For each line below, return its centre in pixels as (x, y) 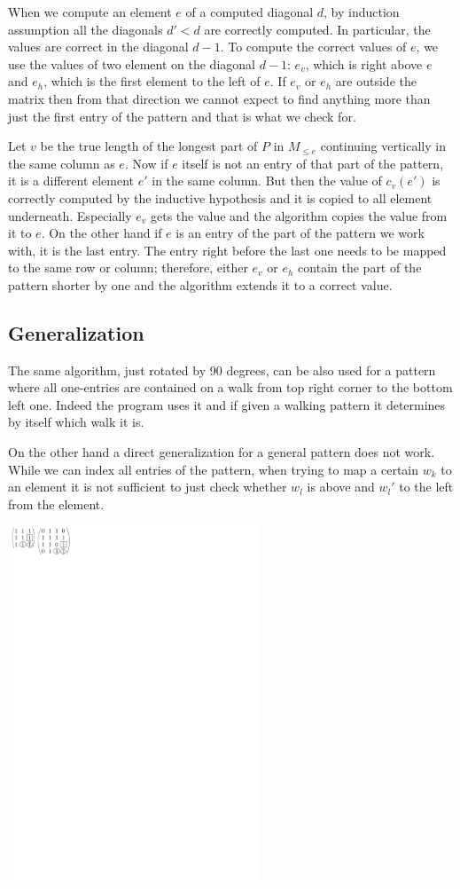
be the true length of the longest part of (149, 146)
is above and (341, 487)
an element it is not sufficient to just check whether (148, 487)
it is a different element (71, 181)
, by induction (362, 12)
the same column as (62, 163)
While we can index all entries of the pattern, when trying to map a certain (214, 469)
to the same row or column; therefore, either (128, 267)
